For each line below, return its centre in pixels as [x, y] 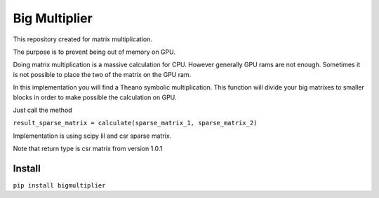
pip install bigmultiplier [59, 185]
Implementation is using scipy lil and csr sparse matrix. [92, 136]
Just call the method [43, 110]
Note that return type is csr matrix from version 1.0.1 [88, 149]
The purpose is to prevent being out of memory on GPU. [94, 52]
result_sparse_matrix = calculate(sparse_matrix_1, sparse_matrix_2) [135, 123]
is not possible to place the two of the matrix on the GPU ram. [102, 74]
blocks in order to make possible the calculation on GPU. [95, 97]
